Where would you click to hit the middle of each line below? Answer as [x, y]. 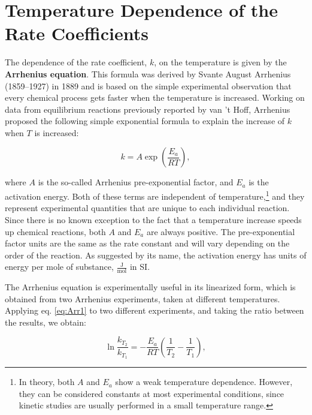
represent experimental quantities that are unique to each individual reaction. [147, 208]
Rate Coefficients [77, 33]
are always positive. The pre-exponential [221, 231]
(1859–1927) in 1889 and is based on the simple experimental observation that [148, 85]
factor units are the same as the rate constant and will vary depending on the [147, 243]
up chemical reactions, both [55, 231]
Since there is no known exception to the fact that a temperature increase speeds [153, 219]
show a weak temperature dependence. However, [204, 382]
